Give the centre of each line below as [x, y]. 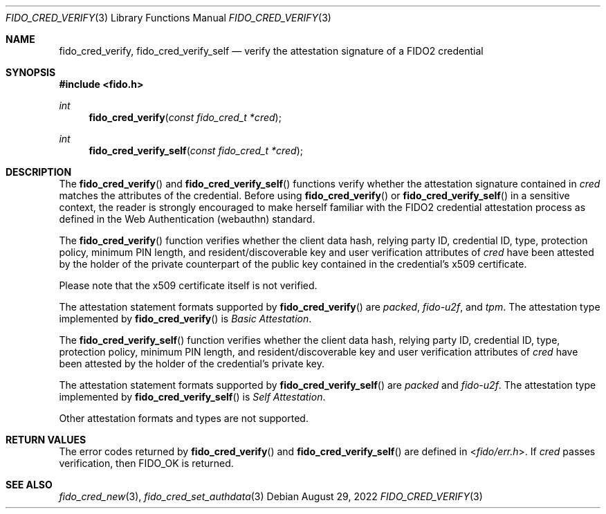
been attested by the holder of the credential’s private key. [192, 364]
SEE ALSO [29, 485]
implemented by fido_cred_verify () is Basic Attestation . [185, 319]
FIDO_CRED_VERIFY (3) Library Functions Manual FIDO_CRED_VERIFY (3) [168, 18]
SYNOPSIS [31, 72]
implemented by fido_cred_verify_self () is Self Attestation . [192, 397]
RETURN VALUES [46, 440]
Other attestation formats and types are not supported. [184, 418]
